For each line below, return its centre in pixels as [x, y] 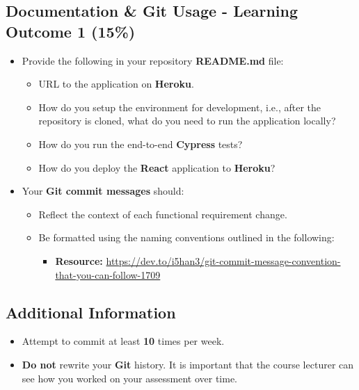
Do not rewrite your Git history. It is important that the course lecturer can [188, 364]
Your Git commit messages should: [103, 191]
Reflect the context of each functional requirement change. [163, 214]
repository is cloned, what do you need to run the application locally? [187, 121]
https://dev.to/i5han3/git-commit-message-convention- [223, 260]
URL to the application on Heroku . [116, 84]
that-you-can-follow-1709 [108, 274]
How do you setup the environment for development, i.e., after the [180, 107]
